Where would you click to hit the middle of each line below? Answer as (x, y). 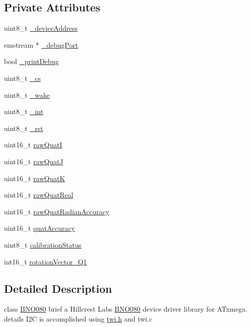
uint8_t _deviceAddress (41, 28)
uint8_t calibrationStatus (43, 244)
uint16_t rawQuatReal (39, 195)
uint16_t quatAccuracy (40, 228)
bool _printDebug (32, 61)
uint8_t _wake (27, 95)
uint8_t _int (24, 111)
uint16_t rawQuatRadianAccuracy (57, 211)
